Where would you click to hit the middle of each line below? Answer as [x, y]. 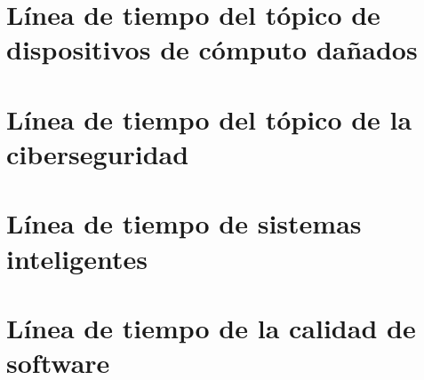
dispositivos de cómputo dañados [212, 49]
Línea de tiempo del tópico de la [209, 119]
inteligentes [77, 258]
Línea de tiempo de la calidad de [211, 327]
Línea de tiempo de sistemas [184, 223]
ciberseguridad [98, 153]
